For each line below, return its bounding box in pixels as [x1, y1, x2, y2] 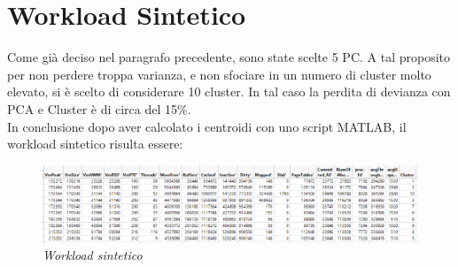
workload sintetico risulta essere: [7, 134, 183, 153]
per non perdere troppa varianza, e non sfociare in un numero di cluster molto [7, 65, 431, 83]
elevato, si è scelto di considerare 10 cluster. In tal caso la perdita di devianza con [7, 82, 451, 101]
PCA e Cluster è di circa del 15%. [7, 99, 191, 118]
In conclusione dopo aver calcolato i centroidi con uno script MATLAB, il [7, 117, 407, 135]
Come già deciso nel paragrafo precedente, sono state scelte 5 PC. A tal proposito [7, 48, 451, 66]
